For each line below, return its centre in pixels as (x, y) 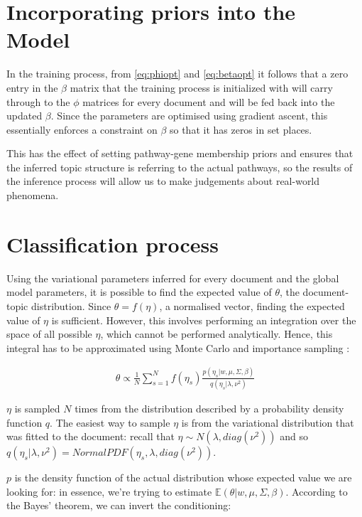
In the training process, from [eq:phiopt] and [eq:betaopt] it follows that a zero (177, 74)
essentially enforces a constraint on (82, 129)
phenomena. (33, 195)
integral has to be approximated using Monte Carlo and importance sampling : (178, 347)
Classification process (113, 244)
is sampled (37, 408)
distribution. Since (71, 305)
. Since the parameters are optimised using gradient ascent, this (189, 116)
